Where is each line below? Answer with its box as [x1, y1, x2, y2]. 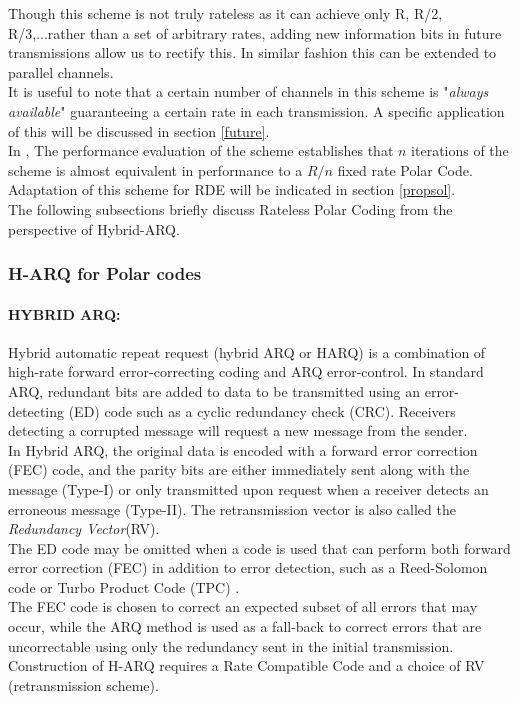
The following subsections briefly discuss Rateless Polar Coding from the [8, 198, 453, 219]
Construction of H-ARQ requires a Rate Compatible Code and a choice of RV [8, 655, 485, 676]
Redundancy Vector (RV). [8, 518, 160, 539]
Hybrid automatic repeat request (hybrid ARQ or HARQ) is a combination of [8, 341, 486, 362]
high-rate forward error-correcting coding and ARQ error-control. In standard [8, 361, 484, 382]
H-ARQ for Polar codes [8, 261, 202, 286]
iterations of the [411, 140, 509, 161]
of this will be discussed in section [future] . [8, 120, 270, 141]
